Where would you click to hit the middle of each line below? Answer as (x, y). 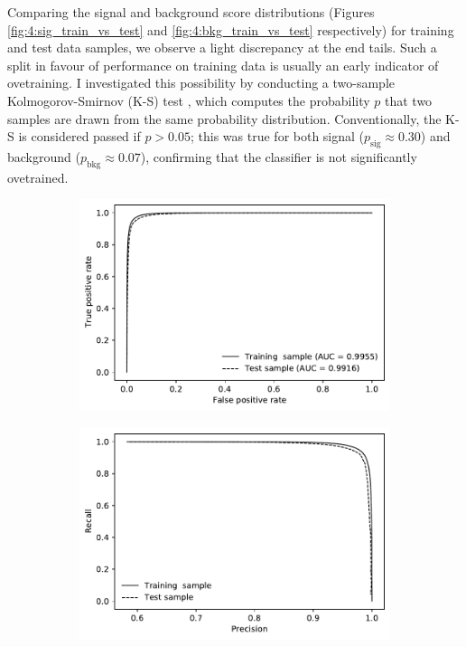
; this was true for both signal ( (278, 136)
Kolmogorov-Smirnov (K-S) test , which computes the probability (189, 100)
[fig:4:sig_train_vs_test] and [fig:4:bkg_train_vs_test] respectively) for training (231, 29)
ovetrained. (38, 177)
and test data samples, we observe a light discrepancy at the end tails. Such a (222, 48)
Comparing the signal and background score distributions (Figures (191, 12)
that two (409, 100)
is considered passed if (79, 136)
